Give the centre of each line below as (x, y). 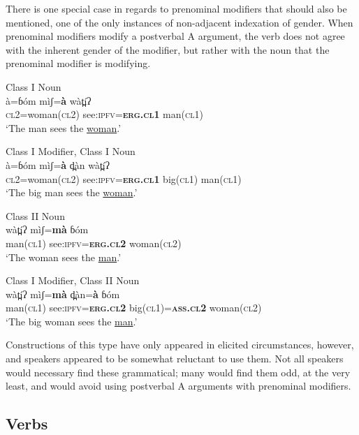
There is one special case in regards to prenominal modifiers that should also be (176, 8)
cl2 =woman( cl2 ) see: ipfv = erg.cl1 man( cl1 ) (104, 114)
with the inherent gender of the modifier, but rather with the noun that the (168, 49)
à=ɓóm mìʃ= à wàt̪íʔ (49, 100)
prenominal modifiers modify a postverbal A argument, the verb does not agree (175, 36)
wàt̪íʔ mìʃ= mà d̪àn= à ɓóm (63, 294)
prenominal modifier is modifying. (78, 63)
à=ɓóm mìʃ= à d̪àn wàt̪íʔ (58, 164)
